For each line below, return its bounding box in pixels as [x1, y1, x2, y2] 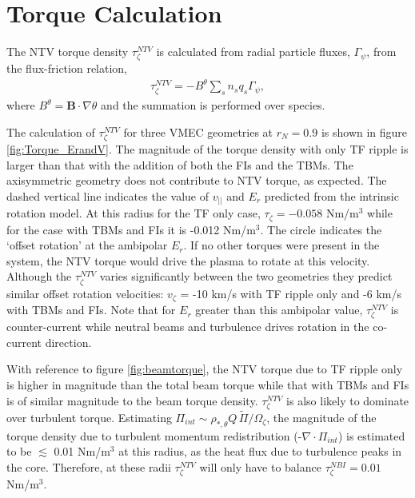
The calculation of [6, 123, 95, 140]
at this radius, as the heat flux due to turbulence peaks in [118, 443, 402, 460]
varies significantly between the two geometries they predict [99, 268, 393, 285]
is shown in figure [321, 123, 408, 140]
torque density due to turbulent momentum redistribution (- [6, 427, 302, 444]
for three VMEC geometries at [123, 123, 273, 140]
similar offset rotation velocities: [6, 285, 164, 301]
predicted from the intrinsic [264, 187, 399, 204]
